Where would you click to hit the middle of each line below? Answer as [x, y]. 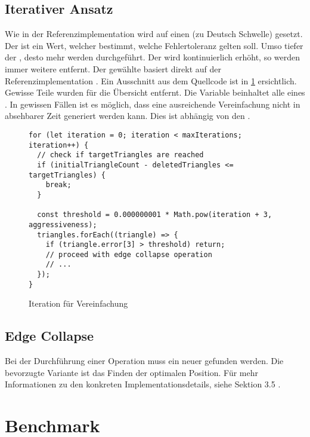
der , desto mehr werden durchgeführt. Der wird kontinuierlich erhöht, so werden [153, 57]
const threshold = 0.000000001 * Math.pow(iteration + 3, [155, 215]
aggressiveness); [63, 224]
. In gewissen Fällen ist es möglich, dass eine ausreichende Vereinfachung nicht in [153, 104]
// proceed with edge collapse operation [129, 254]
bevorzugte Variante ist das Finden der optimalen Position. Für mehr [132, 372]
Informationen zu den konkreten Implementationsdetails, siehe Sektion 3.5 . [143, 384]
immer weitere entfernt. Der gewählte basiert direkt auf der [113, 68]
